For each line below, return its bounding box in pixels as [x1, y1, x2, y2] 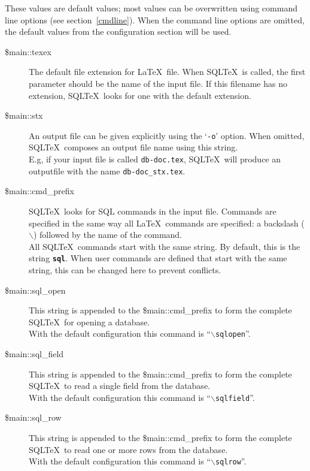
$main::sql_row [5, 411, 62, 424]
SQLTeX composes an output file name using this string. [29, 141, 238, 153]
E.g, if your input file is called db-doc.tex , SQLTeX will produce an [29, 153, 281, 165]
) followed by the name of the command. [33, 228, 183, 241]
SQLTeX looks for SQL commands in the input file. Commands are [29, 204, 276, 217]
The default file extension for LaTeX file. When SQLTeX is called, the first [29, 65, 306, 78]
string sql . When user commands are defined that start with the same [29, 252, 287, 264]
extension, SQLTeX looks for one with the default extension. [29, 89, 251, 101]
